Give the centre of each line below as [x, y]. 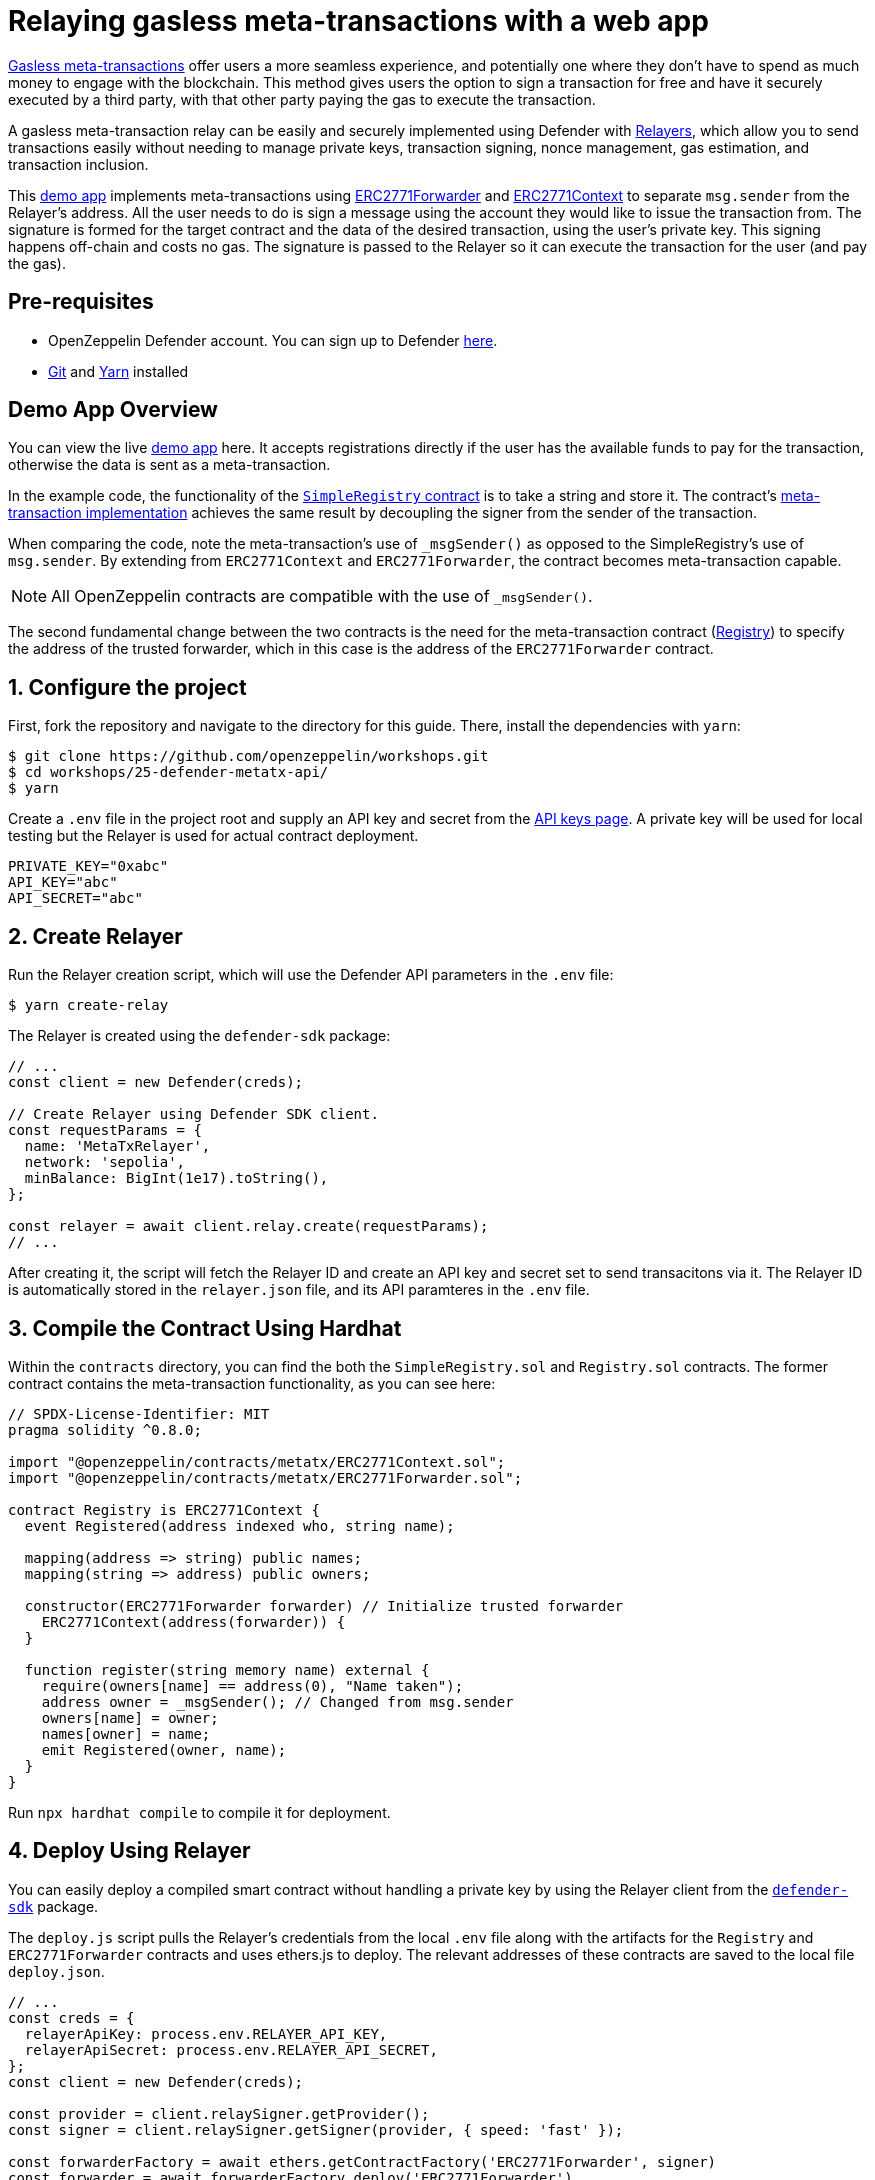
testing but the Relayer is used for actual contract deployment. [213, 836]
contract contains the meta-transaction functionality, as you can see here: [252, 1383]
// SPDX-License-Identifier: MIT [139, 1413]
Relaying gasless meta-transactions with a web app [358, 21]
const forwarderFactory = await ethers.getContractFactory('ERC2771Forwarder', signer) [362, 2161]
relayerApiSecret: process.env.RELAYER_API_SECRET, [231, 2049]
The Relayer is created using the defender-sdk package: [199, 1036]
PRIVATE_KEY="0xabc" [88, 866]
